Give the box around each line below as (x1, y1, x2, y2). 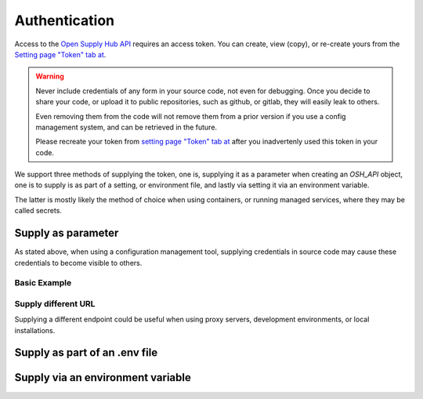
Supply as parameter (14, 227, 119, 240)
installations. (14, 325, 56, 335)
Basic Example (14, 277, 72, 288)
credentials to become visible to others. (14, 258, 143, 267)
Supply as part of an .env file (14, 346, 158, 360)
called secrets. (14, 206, 63, 216)
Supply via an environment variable (14, 371, 191, 384)
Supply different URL (14, 298, 96, 309)
